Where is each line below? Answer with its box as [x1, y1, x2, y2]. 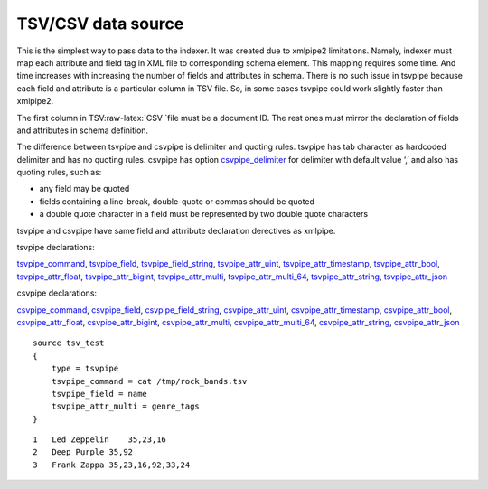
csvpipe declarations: [16, 287, 98, 298]
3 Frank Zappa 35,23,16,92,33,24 [33, 459, 191, 470]
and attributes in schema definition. [16, 125, 149, 136]
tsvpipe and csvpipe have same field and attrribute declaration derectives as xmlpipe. [16, 225, 336, 236]
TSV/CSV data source [16, 14, 184, 33]
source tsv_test [33, 338, 105, 348]
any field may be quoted [39, 183, 130, 194]
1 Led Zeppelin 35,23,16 [33, 435, 167, 445]
